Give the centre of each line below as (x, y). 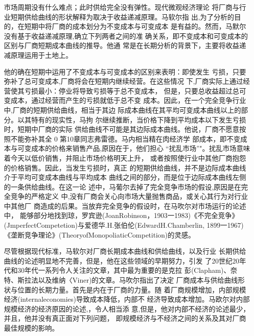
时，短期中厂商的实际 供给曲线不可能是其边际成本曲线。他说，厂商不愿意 (122, 129)
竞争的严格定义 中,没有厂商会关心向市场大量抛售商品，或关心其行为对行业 (129, 196)
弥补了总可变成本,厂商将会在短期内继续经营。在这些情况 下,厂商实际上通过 (124, 81)
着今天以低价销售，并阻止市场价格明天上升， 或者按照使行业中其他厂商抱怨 (125, 157)
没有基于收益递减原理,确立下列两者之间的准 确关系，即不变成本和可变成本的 (126, 36)
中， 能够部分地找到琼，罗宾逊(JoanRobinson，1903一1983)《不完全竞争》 (121, 215)
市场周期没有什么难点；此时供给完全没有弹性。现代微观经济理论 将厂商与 (122, 7)
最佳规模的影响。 (31, 328)
